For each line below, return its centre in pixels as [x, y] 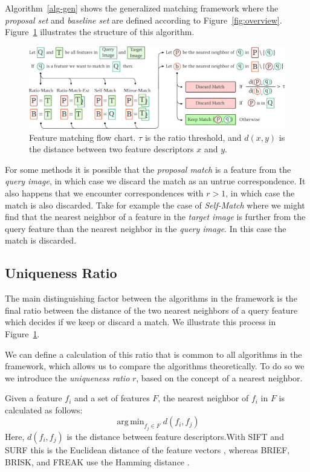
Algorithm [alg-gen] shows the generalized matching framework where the [142, 8]
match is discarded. [41, 240]
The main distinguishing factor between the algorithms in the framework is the [151, 298]
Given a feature [34, 398]
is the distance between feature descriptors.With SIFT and [175, 436]
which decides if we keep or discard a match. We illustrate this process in [140, 322]
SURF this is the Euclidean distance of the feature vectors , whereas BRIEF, [147, 449]
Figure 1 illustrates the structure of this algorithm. [100, 32]
